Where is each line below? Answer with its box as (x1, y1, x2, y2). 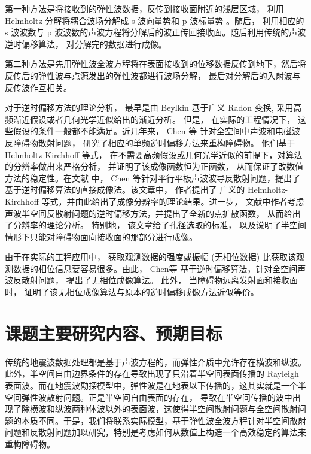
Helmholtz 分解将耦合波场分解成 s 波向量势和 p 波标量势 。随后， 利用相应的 (5, 14, 304, 26)
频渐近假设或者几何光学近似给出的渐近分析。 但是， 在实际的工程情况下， (5, 113, 295, 125)
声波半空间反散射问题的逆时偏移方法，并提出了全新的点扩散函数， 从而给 (5, 207, 292, 219)
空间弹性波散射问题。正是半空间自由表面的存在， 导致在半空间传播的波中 (5, 391, 292, 403)
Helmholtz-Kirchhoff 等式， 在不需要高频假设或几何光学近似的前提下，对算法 (5, 148, 303, 161)
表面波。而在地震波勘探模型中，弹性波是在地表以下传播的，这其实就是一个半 (5, 379, 306, 391)
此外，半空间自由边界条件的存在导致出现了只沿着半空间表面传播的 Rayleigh (5, 367, 299, 380)
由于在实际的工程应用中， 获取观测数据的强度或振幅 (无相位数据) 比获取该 (5, 250, 296, 263)
